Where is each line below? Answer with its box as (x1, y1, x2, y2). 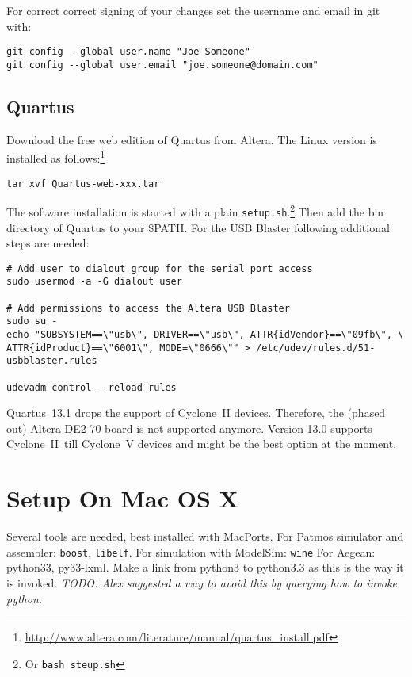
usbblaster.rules (6, 355, 97, 367)
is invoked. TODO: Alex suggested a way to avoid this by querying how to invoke (6, 575, 397, 591)
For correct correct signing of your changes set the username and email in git (6, 2, 380, 18)
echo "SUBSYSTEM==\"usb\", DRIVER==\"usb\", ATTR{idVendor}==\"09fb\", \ (6, 328, 404, 340)
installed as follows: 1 (6, 147, 105, 166)
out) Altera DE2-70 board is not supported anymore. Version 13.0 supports (6, 419, 372, 436)
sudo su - (6, 316, 58, 327)
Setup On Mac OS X (6, 482, 238, 514)
